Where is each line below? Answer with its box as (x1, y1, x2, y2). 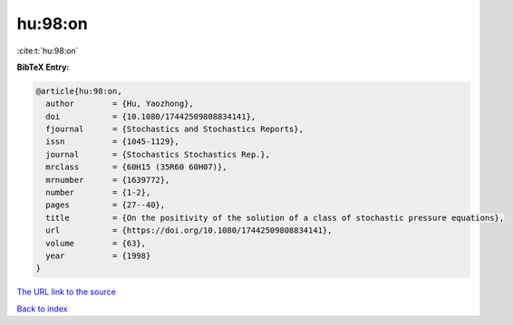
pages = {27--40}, (45, 200, 166, 210)
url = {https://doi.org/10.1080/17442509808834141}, (45, 225, 333, 235)
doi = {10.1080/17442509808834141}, (45, 111, 256, 121)
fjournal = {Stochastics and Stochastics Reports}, (45, 124, 304, 135)
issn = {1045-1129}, (45, 137, 180, 147)
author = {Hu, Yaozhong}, (45, 99, 194, 109)
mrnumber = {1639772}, (45, 175, 170, 185)
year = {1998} (45, 251, 151, 261)
